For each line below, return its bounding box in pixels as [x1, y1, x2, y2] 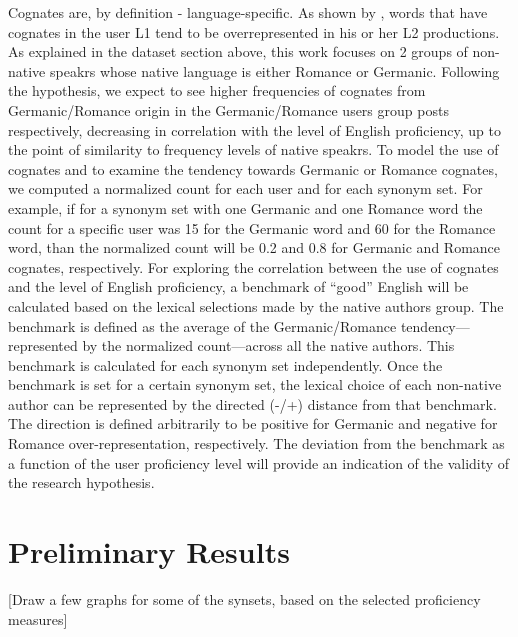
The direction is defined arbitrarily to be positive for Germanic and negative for [8, 413, 498, 434]
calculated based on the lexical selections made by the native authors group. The [8, 295, 504, 316]
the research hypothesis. [8, 472, 155, 493]
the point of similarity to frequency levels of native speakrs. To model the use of [8, 139, 499, 160]
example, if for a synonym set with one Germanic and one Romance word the [8, 197, 483, 218]
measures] [8, 608, 68, 629]
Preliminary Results [8, 531, 290, 572]
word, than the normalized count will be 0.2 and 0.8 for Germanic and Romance [8, 237, 501, 258]
